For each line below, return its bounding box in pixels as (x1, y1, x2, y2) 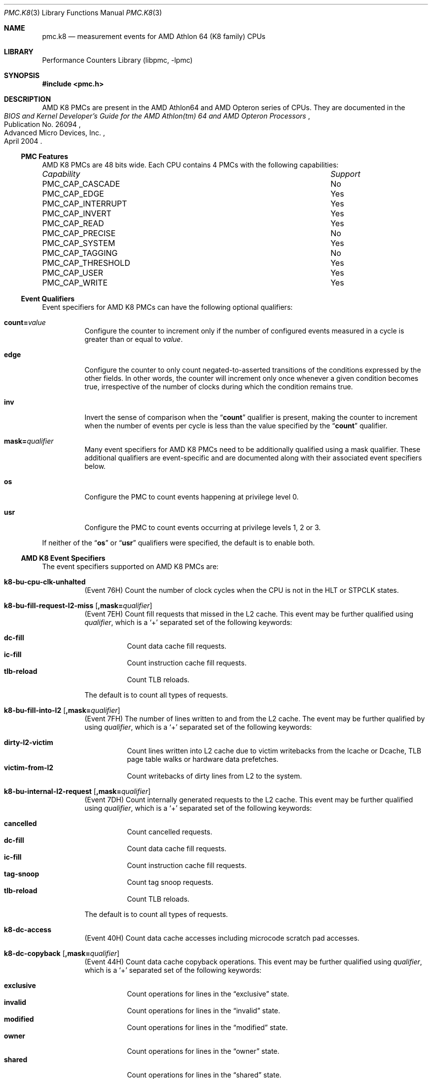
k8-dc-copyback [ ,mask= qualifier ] (4, 949, 120, 957)
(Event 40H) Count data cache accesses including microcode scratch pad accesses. (84, 934, 360, 942)
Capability (42, 169, 80, 179)
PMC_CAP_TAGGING (42, 248, 118, 258)
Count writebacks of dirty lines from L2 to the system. (127, 772, 302, 780)
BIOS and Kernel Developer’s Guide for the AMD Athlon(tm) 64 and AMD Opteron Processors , (4, 112, 310, 120)
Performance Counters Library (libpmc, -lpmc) (42, 56, 193, 64)
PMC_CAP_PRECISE (42, 228, 116, 238)
